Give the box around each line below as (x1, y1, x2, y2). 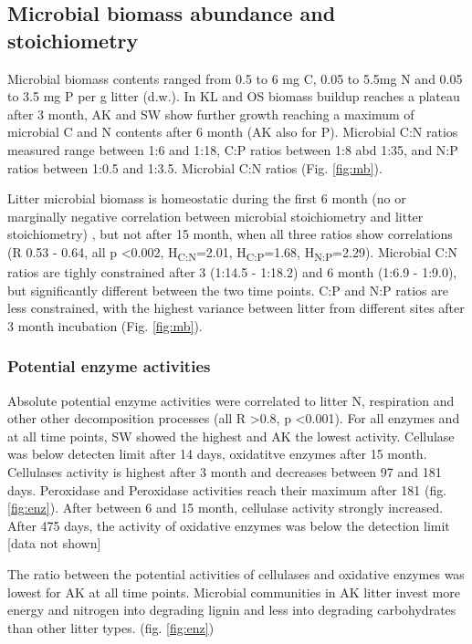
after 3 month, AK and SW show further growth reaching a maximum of (7, 104, 414, 123)
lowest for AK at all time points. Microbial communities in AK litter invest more (7, 582, 460, 601)
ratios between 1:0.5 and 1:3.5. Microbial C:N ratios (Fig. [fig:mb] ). (7, 158, 383, 177)
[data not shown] (7, 534, 101, 553)
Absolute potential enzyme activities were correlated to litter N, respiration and (7, 390, 455, 410)
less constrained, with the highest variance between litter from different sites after (7, 298, 465, 317)
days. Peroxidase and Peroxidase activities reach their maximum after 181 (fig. (7, 480, 447, 499)
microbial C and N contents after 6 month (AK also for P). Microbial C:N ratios (7, 122, 458, 141)
